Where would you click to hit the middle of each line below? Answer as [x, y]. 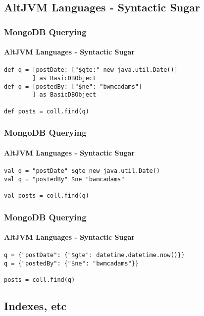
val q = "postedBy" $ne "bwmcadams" [64, 179]
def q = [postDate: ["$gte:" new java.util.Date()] [91, 70]
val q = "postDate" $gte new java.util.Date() [82, 171]
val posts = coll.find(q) [47, 195]
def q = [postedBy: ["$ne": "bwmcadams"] [73, 86]
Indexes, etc [35, 306]
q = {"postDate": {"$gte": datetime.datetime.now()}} [95, 255]
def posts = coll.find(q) [47, 111]
